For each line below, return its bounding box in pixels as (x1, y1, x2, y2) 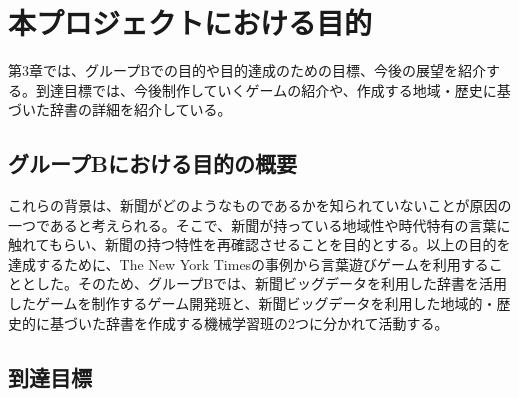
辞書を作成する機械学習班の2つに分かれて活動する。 (105, 312, 449, 333)
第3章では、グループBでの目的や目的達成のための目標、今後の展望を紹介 (8, 60, 487, 81)
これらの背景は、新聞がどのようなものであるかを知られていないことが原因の (8, 195, 512, 216)
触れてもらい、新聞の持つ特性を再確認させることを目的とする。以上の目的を (8, 234, 511, 255)
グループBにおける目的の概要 (8, 148, 297, 179)
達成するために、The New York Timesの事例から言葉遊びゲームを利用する (8, 253, 489, 274)
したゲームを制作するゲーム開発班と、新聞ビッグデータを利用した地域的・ (8, 293, 497, 314)
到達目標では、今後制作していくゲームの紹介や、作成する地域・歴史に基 (35, 79, 511, 100)
